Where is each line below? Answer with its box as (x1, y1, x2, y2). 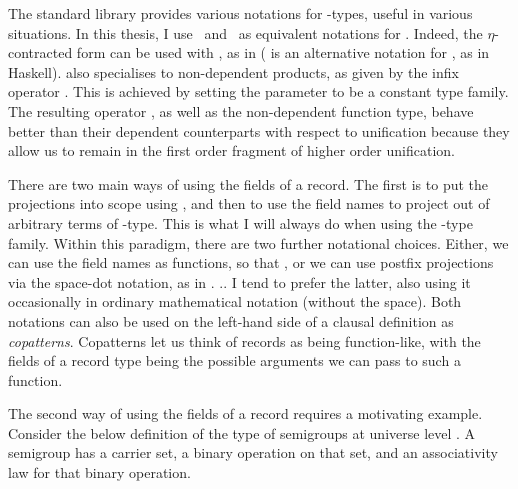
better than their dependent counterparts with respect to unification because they (8, 120, 510, 141)
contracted (8, 42, 73, 63)
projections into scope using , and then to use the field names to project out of (8, 193, 490, 214)
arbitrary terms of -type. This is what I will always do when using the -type (8, 212, 473, 233)
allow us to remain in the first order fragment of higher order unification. (8, 140, 455, 161)
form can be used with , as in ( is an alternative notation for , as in (76, 42, 490, 63)
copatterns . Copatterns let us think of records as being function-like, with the (8, 330, 481, 351)
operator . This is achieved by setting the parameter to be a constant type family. (8, 81, 509, 102)
